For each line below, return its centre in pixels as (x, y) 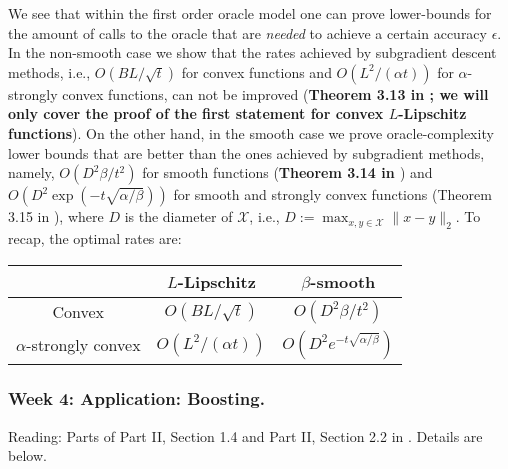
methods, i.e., (49, 71)
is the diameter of (178, 216)
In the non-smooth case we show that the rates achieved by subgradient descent (252, 52)
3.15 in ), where (56, 216)
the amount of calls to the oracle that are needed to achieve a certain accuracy (247, 32)
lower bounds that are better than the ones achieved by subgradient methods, (246, 152)
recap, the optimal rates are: (95, 237)
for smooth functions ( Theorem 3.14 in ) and (287, 172)
